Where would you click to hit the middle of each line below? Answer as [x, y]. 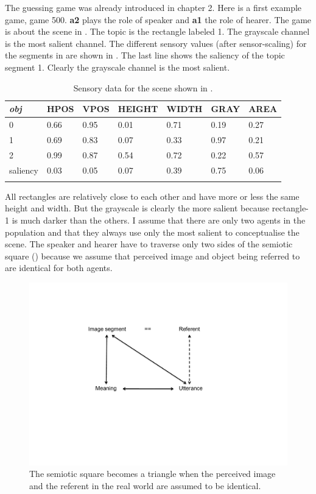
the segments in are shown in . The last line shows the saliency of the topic [145, 55]
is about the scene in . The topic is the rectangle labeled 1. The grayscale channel [157, 31]
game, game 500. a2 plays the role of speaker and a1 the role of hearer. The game [158, 19]
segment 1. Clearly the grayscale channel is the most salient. [118, 67]
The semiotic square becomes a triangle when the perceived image [153, 474]
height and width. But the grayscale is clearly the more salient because [137, 208]
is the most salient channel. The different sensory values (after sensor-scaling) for [156, 43]
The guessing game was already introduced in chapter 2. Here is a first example [153, 7]
